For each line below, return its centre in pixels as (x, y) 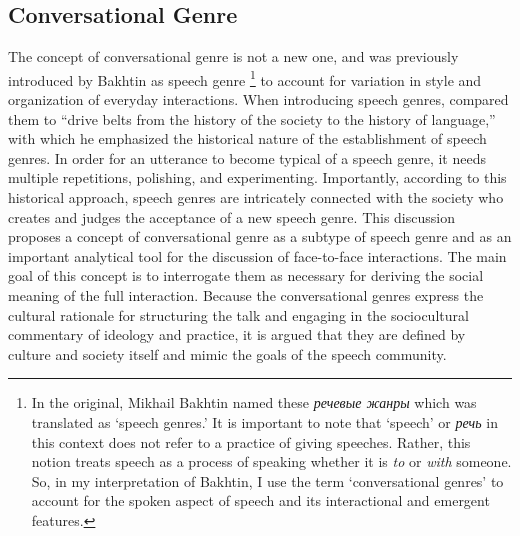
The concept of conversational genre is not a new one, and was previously (233, 56)
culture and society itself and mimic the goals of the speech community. (227, 353)
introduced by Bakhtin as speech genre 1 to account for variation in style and (245, 78)
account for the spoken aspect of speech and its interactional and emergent (260, 500)
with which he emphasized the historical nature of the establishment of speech (247, 138)
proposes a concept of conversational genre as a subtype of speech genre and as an (260, 236)
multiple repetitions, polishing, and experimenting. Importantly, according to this (257, 177)
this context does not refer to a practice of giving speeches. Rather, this (251, 441)
